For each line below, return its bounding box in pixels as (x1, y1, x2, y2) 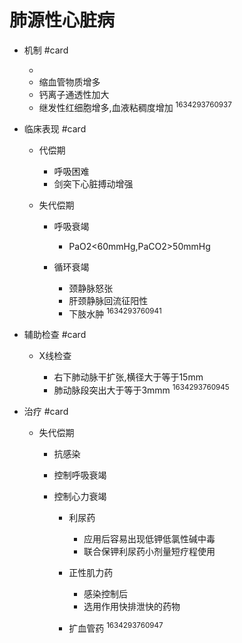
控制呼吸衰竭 (53, 469, 107, 481)
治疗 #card (23, 405, 69, 417)
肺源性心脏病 (9, 9, 116, 32)
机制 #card (23, 44, 69, 56)
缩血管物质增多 (38, 76, 101, 88)
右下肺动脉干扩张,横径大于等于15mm (53, 371, 204, 383)
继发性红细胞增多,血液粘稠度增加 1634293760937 (38, 99, 232, 113)
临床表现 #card (23, 122, 87, 135)
